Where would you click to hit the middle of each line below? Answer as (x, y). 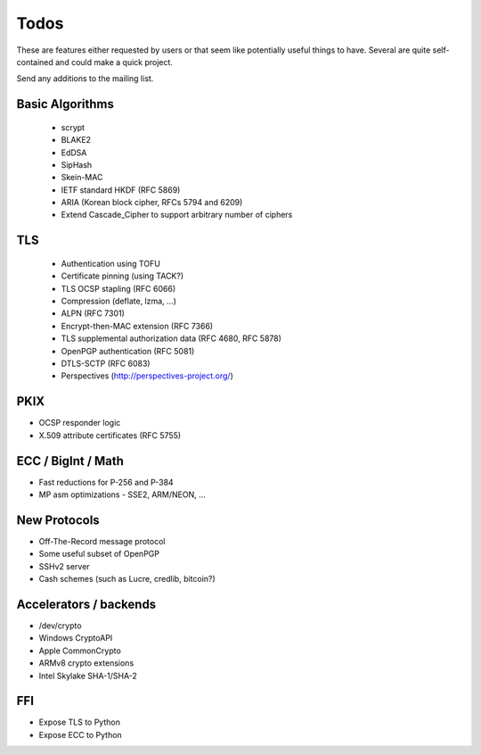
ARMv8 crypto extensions (86, 663)
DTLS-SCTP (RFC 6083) (106, 363)
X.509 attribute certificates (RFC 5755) (110, 435)
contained (35, 62)
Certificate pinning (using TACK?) (122, 276)
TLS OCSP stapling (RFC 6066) (118, 288)
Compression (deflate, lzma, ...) (119, 301)
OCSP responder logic (80, 423)
